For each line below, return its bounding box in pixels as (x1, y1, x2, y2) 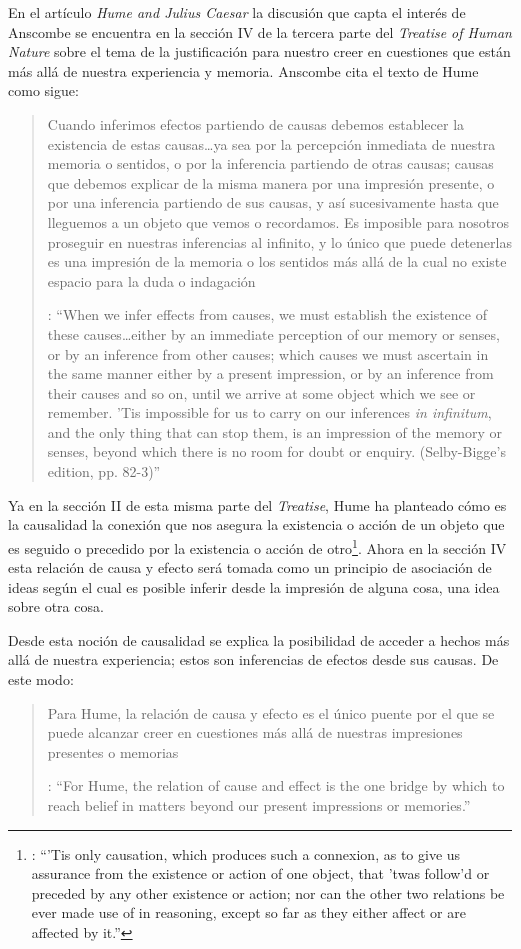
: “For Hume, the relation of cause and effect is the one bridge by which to (47, 775, 505, 796)
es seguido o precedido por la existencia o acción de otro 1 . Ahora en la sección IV (8, 534, 507, 558)
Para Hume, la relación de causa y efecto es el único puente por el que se (47, 702, 495, 723)
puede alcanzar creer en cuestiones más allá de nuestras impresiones (47, 722, 463, 743)
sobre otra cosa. (8, 596, 104, 617)
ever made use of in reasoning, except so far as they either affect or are (31, 902, 466, 923)
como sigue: (8, 80, 79, 101)
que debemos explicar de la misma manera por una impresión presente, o (47, 172, 495, 193)
